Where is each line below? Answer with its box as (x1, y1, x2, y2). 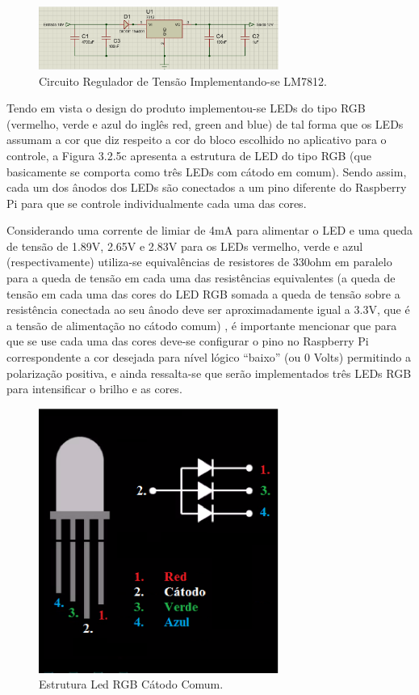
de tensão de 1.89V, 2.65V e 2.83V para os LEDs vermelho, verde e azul (6, 237, 363, 254)
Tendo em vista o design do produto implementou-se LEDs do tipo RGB (6, 100, 366, 117)
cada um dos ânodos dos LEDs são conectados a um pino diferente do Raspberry (6, 179, 407, 196)
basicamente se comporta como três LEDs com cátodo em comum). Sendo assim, (6, 163, 407, 180)
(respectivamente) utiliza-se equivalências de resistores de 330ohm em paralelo (6, 253, 392, 270)
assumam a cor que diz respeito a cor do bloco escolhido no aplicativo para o (6, 131, 387, 148)
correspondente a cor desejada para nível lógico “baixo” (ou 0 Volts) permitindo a (6, 349, 411, 366)
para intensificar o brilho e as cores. (6, 380, 182, 397)
